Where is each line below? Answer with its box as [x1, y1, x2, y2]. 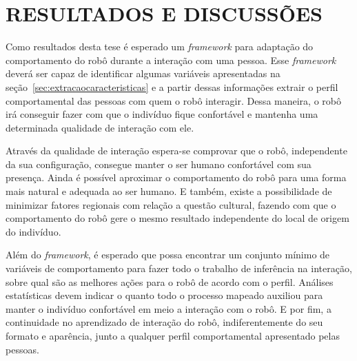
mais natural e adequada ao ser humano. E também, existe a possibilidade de [6, 184, 332, 198]
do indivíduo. [6, 224, 61, 238]
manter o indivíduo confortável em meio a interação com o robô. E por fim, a [6, 301, 331, 316]
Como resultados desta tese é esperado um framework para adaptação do [6, 39, 314, 54]
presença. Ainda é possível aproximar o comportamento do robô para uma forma [6, 170, 347, 185]
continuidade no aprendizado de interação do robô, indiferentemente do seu [6, 315, 323, 329]
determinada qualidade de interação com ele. [6, 120, 194, 134]
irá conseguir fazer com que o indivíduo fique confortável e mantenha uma [6, 107, 318, 121]
